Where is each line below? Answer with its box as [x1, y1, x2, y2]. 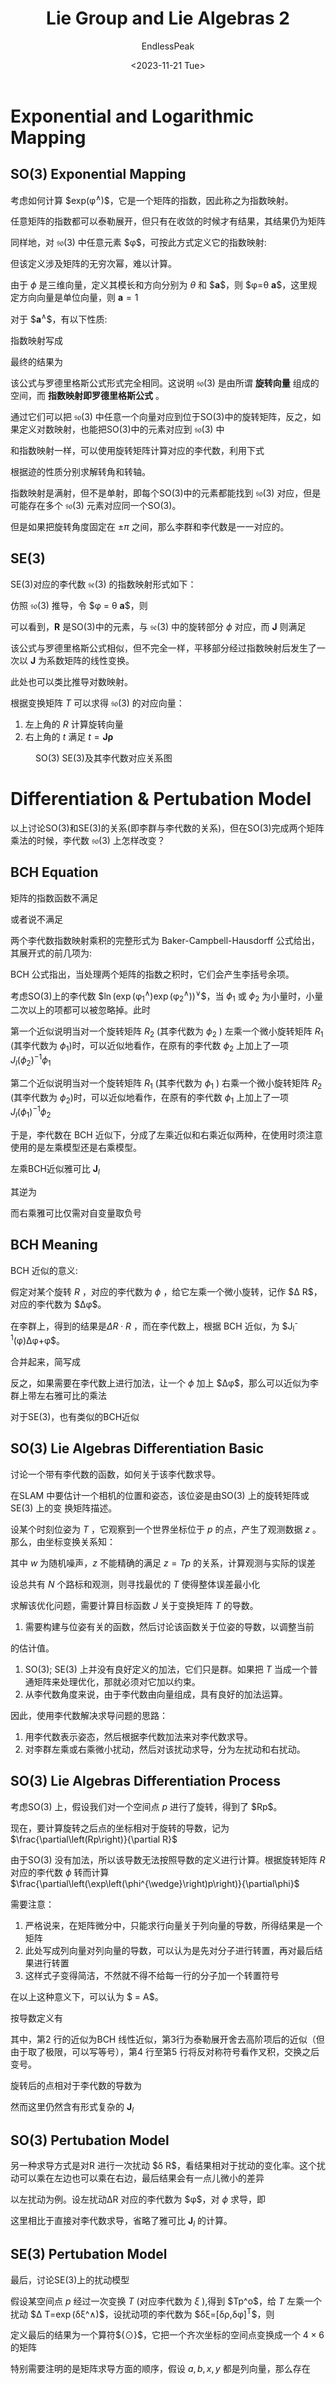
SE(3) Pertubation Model [10, 2246, 168, 2263]
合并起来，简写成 [10, 1355, 81, 1367]
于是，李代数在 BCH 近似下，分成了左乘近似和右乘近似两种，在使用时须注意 [10, 1129, 323, 1141]
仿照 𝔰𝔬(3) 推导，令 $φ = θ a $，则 [10, 599, 148, 611]
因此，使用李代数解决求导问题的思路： [10, 1709, 168, 1721]
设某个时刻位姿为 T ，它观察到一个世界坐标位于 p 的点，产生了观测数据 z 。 [10, 1523, 322, 1535]
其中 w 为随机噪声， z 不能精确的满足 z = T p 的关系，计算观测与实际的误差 [10, 1557, 317, 1569]
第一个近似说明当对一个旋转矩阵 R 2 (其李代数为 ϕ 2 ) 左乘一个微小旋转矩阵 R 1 [10, 1025, 324, 1039]
